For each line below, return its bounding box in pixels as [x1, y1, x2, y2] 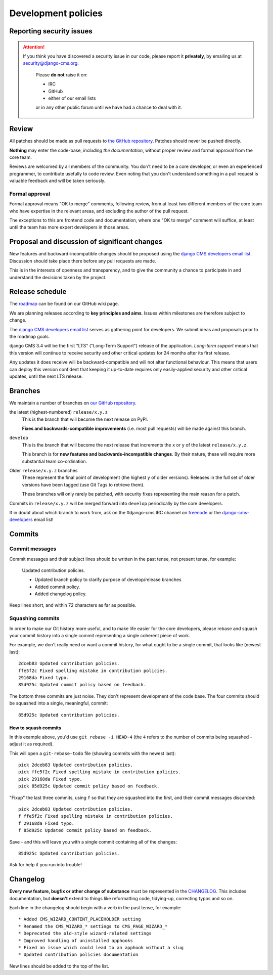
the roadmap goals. [9, 334, 50, 340]
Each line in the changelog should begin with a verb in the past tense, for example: [9, 905, 181, 911]
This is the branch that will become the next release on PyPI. [22, 416, 149, 422]
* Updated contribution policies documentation [18, 952, 139, 958]
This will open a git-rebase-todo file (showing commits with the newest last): [9, 750, 176, 756]
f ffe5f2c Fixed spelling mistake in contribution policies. [18, 813, 173, 819]
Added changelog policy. [34, 591, 87, 597]
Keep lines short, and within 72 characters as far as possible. [9, 602, 136, 608]
